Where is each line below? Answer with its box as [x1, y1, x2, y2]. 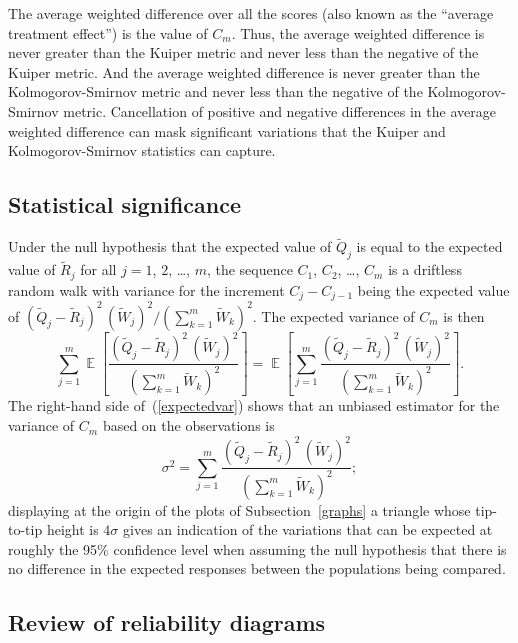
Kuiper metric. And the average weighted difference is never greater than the [8, 61, 480, 82]
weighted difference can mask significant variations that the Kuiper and [8, 120, 446, 141]
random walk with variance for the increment [8, 279, 285, 300]
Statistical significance [8, 189, 241, 220]
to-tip [8, 519, 43, 540]
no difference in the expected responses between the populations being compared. [8, 558, 506, 579]
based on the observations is [102, 415, 275, 436]
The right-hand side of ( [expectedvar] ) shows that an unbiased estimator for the [8, 395, 500, 416]
